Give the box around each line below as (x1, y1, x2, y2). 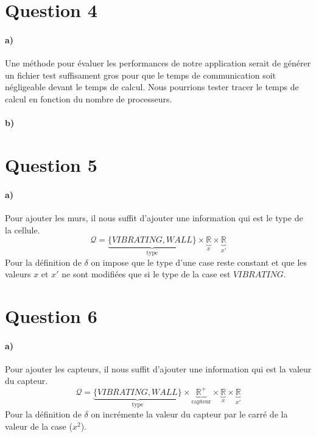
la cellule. (5, 223, 40, 236)
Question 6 (5, 303, 97, 328)
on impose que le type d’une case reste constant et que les (91, 255, 307, 268)
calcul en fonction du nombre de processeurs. (5, 92, 172, 105)
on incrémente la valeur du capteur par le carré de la (91, 408, 288, 421)
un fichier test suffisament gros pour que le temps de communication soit (5, 68, 276, 81)
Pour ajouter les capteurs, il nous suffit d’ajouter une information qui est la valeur (5, 362, 312, 375)
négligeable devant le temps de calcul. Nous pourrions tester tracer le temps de (5, 80, 299, 93)
